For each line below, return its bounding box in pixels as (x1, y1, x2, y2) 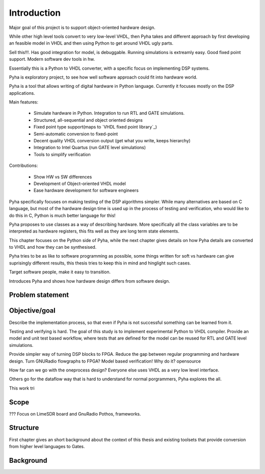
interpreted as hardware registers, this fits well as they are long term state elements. (9, 228, 180, 234)
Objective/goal (9, 307, 56, 315)
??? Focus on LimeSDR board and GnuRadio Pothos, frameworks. (9, 411, 141, 417)
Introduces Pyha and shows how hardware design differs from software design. (9, 278, 170, 284)
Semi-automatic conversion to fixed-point (33, 131, 118, 137)
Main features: (9, 99, 39, 105)
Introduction (9, 7, 61, 18)
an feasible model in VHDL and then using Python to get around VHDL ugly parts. (9, 40, 174, 46)
